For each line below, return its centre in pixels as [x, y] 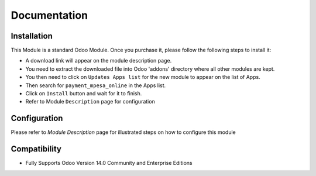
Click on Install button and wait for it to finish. [84, 94]
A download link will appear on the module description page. [99, 61]
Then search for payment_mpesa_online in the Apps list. [96, 85]
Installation [32, 36]
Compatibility [36, 149]
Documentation [49, 15]
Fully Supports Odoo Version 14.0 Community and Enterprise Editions [109, 163]
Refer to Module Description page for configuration [90, 102]
